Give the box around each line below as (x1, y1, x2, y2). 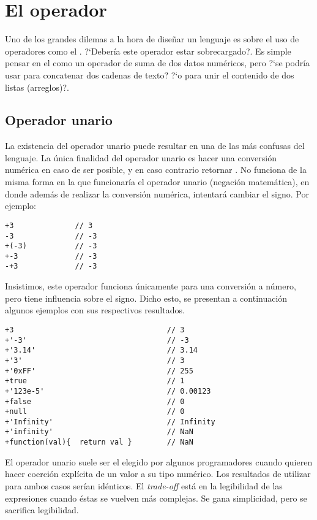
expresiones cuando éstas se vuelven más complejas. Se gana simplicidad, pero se (5, 491, 307, 504)
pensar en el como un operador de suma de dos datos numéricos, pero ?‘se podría (5, 56, 310, 69)
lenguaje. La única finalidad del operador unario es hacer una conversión (5, 151, 277, 164)
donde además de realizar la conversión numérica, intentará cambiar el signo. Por (5, 187, 309, 200)
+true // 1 (5, 377, 185, 386)
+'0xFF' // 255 (5, 366, 193, 375)
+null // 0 (5, 407, 185, 416)
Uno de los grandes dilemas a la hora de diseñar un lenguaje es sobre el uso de (5, 32, 299, 45)
